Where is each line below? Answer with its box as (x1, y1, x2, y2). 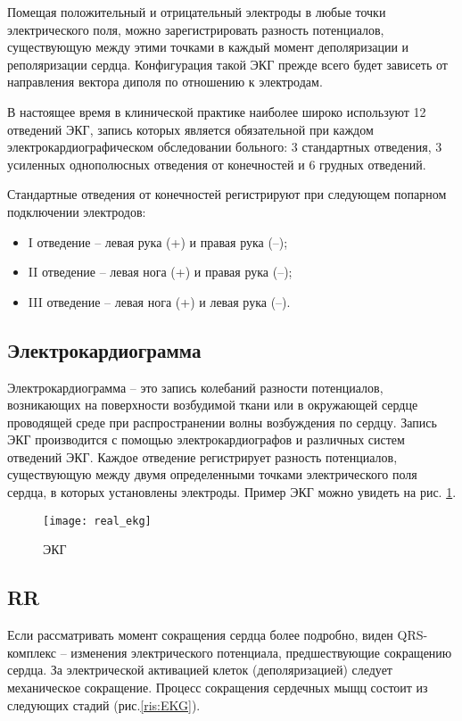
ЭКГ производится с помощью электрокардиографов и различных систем (7, 430, 405, 449)
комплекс (7, 642, 57, 661)
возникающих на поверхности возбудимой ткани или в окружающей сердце (7, 395, 418, 414)
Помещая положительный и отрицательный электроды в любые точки (7, 3, 386, 21)
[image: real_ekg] (43, 514, 152, 527)
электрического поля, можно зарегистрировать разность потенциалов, (7, 20, 384, 38)
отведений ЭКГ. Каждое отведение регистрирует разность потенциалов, (7, 447, 398, 466)
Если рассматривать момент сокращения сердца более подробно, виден (7, 626, 393, 644)
